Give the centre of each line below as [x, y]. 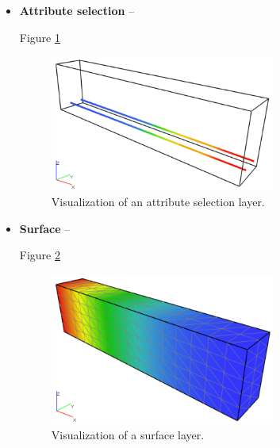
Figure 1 [40, 37]
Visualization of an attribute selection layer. [158, 202]
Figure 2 [40, 255]
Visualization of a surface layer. [128, 435]
